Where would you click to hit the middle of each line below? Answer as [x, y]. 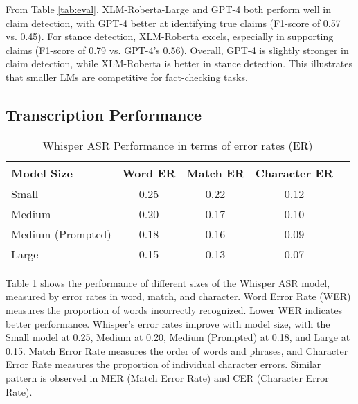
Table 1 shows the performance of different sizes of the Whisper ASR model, [168, 282]
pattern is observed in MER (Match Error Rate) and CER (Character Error [167, 377]
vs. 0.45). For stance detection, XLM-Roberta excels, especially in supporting [170, 36]
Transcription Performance [104, 114]
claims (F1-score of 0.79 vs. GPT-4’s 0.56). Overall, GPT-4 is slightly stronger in [177, 50]
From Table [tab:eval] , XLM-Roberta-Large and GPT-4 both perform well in [168, 9]
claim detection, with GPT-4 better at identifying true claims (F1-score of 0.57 [173, 23]
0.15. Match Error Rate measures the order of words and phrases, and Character [177, 350]
